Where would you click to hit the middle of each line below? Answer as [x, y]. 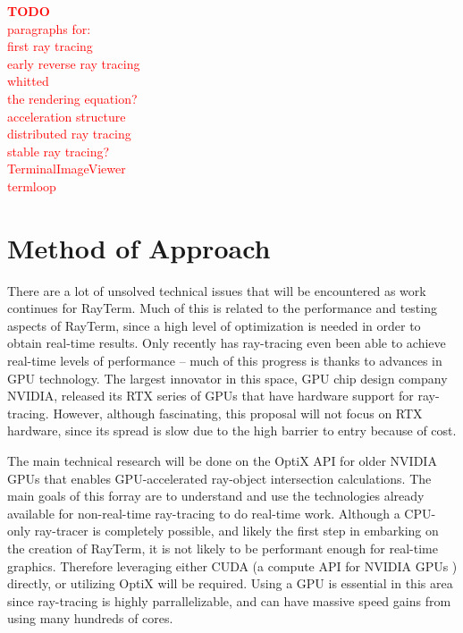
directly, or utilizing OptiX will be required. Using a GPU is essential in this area [230, 583]
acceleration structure [67, 116]
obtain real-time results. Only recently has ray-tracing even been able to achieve [227, 343]
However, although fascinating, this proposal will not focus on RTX [238, 413]
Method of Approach [139, 247]
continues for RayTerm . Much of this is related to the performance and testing [222, 308]
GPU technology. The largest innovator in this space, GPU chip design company [227, 378]
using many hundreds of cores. [90, 618]
